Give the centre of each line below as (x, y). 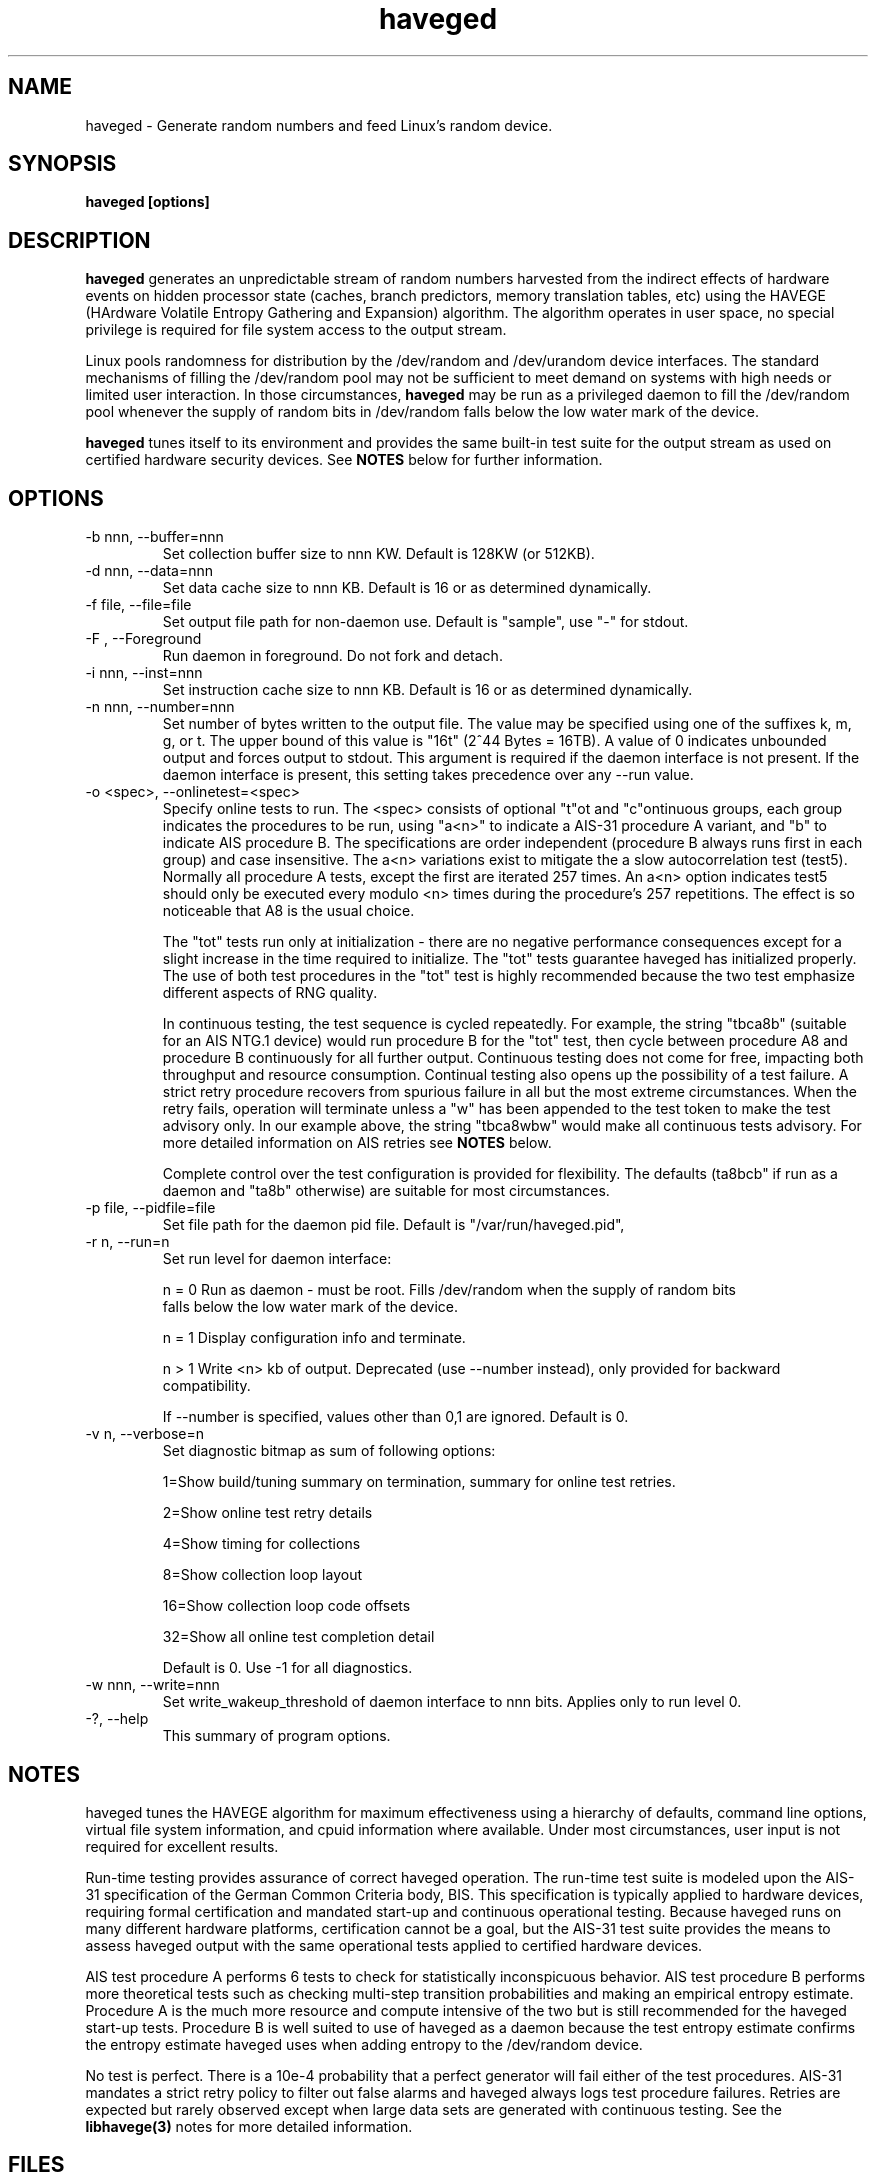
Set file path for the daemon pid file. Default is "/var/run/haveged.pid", (393, 1225)
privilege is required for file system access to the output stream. (296, 330)
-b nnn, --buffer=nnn (154, 537)
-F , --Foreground (143, 639)
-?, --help (117, 1719)
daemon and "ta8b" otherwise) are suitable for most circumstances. (386, 1191)
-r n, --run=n (127, 1242)
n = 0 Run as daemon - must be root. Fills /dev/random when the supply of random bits (449, 1290)
